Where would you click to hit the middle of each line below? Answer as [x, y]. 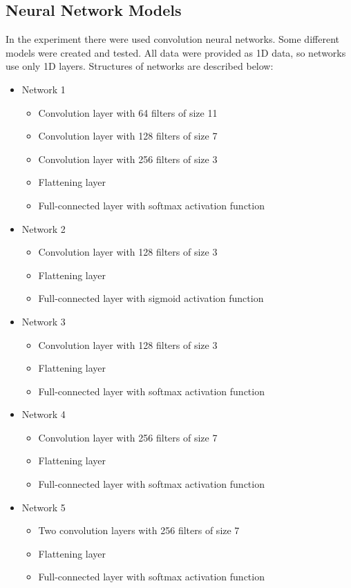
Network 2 [44, 228]
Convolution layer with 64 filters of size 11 [128, 112]
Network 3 [44, 321]
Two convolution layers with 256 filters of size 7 [139, 530]
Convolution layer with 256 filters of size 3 [128, 159]
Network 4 [44, 414]
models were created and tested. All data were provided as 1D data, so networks [176, 52]
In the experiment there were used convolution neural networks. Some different [172, 39]
